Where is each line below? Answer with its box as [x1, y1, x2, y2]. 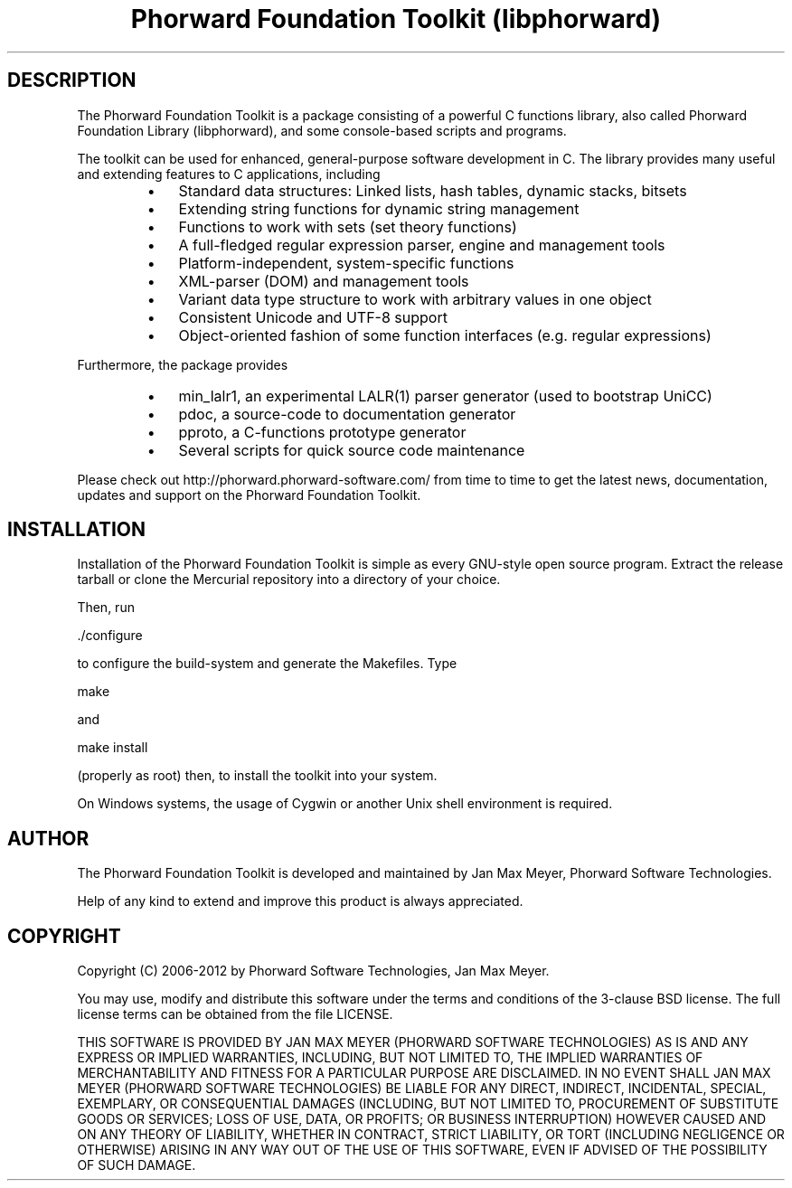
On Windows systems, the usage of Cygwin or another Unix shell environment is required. [77, 796, 613, 812]
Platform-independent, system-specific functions [178, 253, 514, 272]
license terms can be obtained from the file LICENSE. [77, 1006, 393, 1023]
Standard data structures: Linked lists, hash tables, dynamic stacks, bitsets [178, 181, 687, 200]
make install [77, 740, 148, 756]
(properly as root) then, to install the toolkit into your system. [77, 768, 438, 784]
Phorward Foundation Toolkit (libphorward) [130, 4, 662, 34]
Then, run [77, 599, 135, 616]
